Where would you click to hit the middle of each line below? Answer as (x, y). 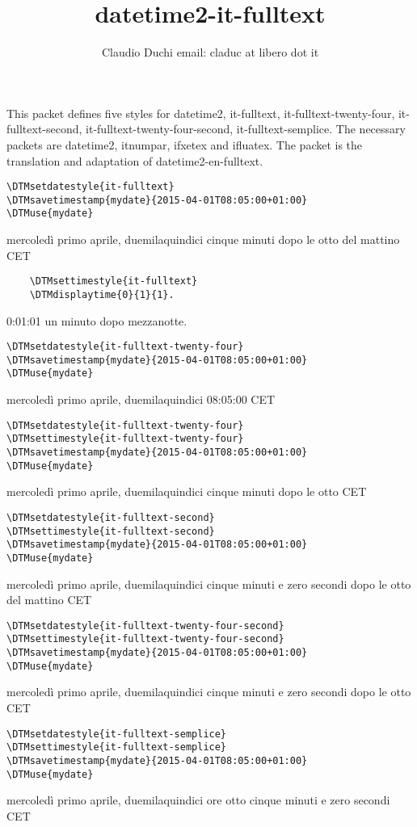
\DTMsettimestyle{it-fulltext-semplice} (117, 747)
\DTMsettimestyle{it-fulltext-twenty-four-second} (145, 639)
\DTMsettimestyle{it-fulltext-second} (111, 531)
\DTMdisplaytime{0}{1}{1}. (102, 294)
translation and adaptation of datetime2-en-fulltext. (135, 160)
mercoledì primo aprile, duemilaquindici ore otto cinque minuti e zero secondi (198, 800)
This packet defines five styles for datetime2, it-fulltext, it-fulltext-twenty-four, (201, 113)
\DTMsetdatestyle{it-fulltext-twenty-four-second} (145, 625)
